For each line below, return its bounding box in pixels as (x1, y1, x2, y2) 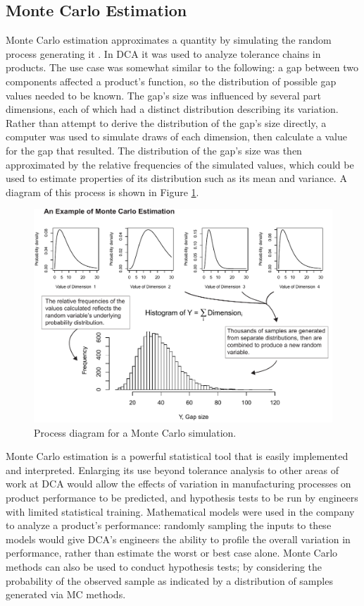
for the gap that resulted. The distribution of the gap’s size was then (6, 143, 302, 157)
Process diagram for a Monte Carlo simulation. (34, 425, 237, 440)
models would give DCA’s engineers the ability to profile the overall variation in (6, 531, 351, 546)
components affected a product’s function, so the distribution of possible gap (6, 73, 337, 88)
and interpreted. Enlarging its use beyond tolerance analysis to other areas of (6, 462, 339, 477)
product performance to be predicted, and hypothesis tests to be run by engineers (6, 490, 358, 504)
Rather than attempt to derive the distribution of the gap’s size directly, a (6, 115, 327, 130)
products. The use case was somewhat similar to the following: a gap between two (6, 60, 358, 75)
